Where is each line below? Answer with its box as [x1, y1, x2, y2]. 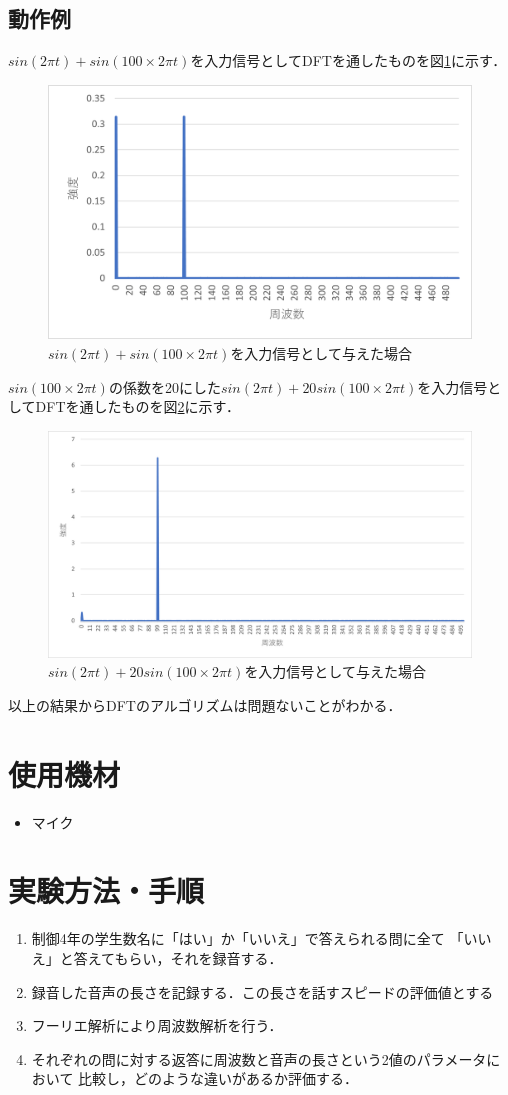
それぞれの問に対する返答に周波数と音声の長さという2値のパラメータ [31, 1048, 487, 1069]
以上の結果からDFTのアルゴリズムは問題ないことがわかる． [8, 694, 402, 715]
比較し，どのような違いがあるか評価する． [78, 1068, 359, 1089]
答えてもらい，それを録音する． [73, 947, 283, 968]
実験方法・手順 [8, 870, 205, 911]
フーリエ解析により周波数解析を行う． [31, 1015, 283, 1036]
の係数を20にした [108, 376, 221, 397]
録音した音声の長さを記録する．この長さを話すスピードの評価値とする [31, 981, 494, 1002]
